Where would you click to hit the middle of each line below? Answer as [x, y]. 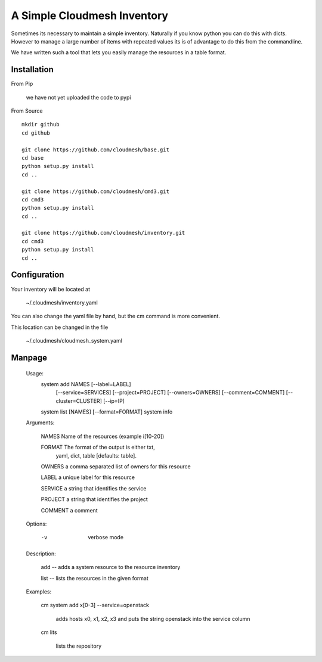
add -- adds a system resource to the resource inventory [111, 567]
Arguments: [40, 422]
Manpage [29, 358]
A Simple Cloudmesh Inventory [90, 15]
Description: [41, 554]
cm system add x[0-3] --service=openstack [95, 605]
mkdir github [41, 125]
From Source [27, 111]
